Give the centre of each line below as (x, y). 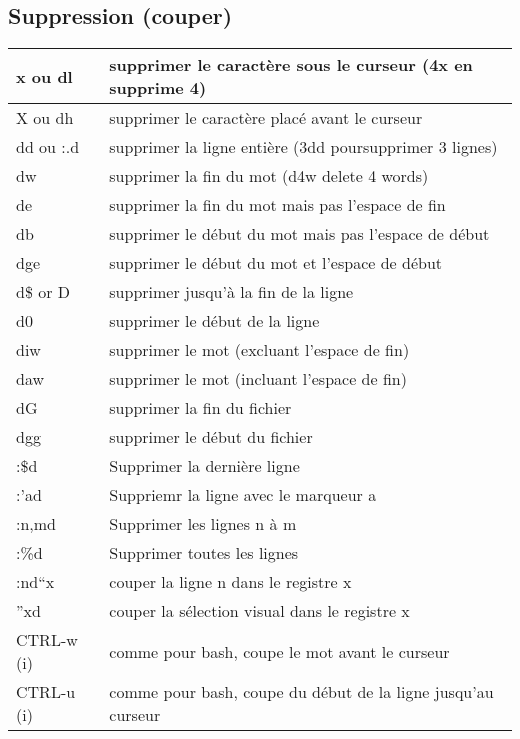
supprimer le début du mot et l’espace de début (276, 263)
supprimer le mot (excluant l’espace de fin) (259, 350)
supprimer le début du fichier (211, 437)
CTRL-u (46, 692)
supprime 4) (158, 88)
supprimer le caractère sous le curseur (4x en (291, 65)
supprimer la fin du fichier (200, 408)
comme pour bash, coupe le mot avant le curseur (279, 651)
